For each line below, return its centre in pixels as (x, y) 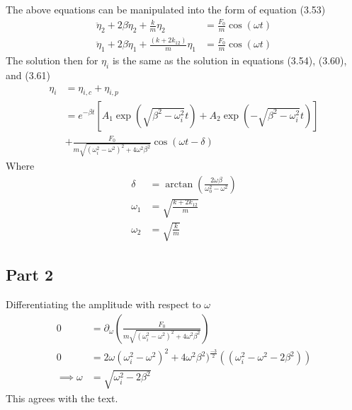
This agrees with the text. (62, 398)
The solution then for (52, 60)
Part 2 (30, 275)
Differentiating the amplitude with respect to (103, 304)
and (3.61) (28, 75)
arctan (179, 184)
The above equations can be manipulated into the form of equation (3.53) (166, 9)
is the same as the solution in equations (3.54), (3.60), (229, 60)
